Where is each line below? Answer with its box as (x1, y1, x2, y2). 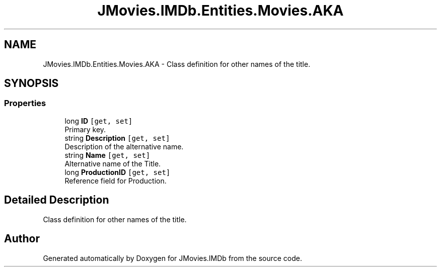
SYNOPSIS (4, 77, 59, 90)
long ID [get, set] (64, 116, 133, 125)
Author (4, 232, 40, 245)
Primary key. (64, 125, 106, 134)
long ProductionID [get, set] (64, 167, 171, 176)
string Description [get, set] (64, 133, 170, 142)
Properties (4, 98, 46, 109)
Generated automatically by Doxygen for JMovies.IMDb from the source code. (43, 253, 303, 262)
